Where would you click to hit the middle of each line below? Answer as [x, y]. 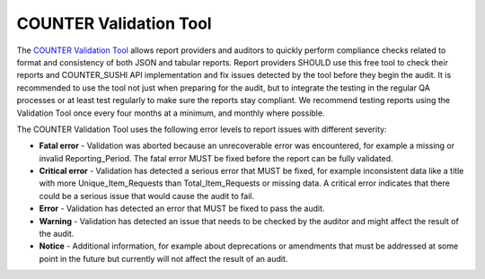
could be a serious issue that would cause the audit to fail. [147, 196]
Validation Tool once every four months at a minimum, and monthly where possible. [171, 113]
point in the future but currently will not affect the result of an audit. [163, 258]
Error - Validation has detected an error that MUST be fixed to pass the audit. [182, 209]
